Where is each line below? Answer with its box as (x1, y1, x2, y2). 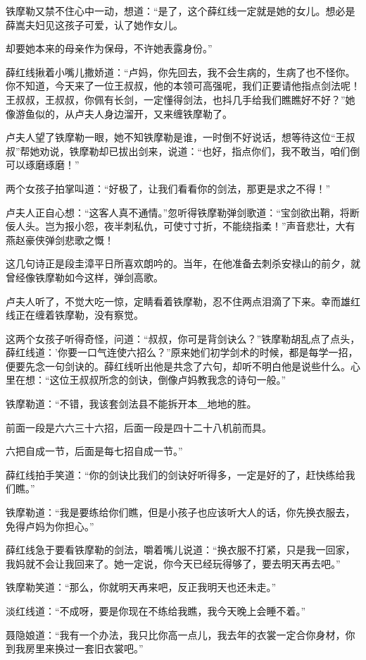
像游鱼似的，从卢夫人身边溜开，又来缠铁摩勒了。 (6, 106, 232, 121)
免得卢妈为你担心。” (6, 518, 94, 533)
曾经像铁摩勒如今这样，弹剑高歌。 (6, 269, 163, 284)
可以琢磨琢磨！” (6, 157, 80, 172)
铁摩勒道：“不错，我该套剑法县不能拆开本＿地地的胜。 (6, 396, 257, 411)
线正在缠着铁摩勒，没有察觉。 (6, 307, 144, 322)
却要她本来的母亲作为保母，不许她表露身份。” (6, 41, 213, 56)
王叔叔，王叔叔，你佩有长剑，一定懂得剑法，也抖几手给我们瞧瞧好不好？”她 (6, 92, 355, 106)
